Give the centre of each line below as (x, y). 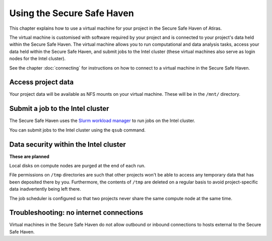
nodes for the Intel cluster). (38, 58)
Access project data (42, 82)
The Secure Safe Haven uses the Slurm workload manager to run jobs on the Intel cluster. (102, 120)
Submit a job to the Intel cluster (59, 109)
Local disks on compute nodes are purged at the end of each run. (77, 166)
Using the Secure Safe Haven (72, 13)
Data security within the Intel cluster (67, 144)
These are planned (29, 156)
